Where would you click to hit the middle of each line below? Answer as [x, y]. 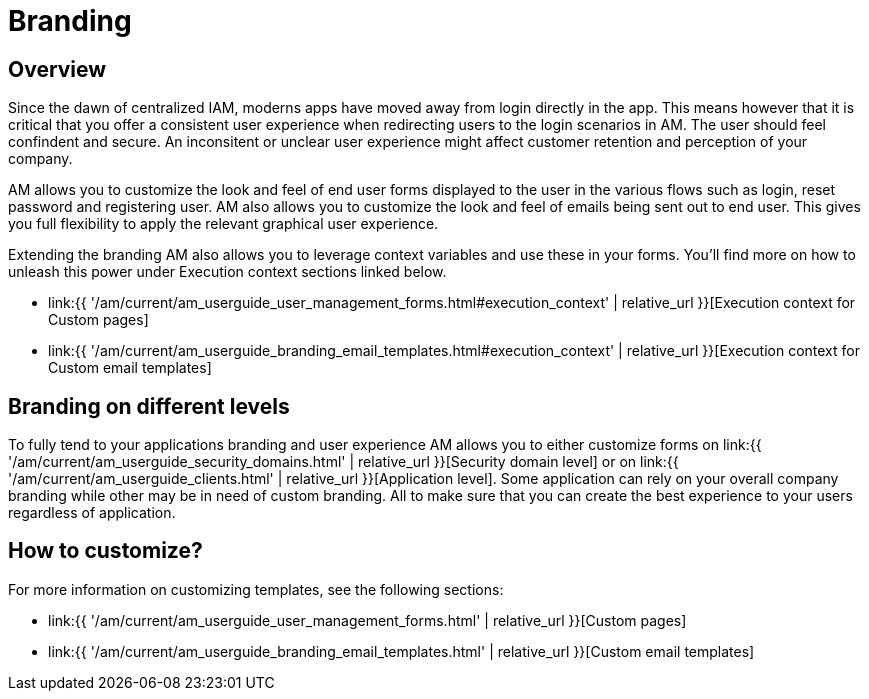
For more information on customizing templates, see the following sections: [256, 589]
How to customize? [105, 551]
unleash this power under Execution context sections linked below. [227, 272]
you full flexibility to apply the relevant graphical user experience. [223, 224]
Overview [57, 69]
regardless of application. [92, 513]
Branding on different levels [149, 406]
